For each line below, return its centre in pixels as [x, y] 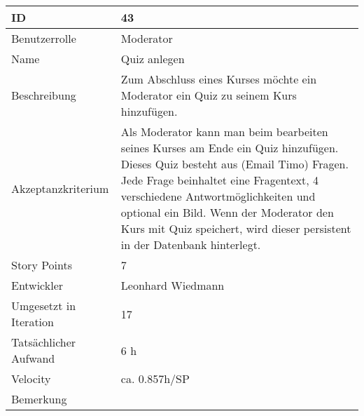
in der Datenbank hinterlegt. [191, 244]
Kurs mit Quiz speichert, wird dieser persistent [236, 228]
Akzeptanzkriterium [60, 188]
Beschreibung [44, 95]
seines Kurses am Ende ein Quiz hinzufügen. [230, 148]
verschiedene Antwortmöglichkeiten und [218, 196]
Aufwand [33, 358]
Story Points [42, 265]
